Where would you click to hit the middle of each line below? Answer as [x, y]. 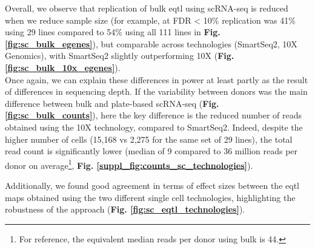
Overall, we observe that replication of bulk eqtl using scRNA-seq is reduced [147, 8]
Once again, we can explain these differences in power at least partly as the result [157, 79]
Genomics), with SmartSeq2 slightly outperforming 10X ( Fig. [120, 56]
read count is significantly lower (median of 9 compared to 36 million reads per [151, 151]
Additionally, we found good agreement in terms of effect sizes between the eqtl [152, 185]
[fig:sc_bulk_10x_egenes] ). [63, 67]
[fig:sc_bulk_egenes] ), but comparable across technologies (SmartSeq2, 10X [151, 43]
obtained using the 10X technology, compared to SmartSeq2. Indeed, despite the [154, 127]
